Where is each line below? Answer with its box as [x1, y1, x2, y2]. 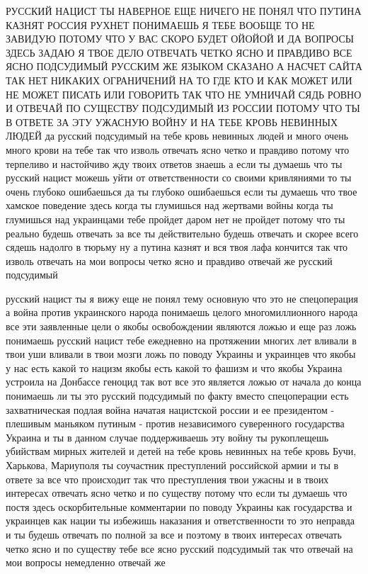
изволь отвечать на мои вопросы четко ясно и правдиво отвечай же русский [6, 253, 333, 268]
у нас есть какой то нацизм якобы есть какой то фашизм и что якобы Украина [6, 360, 343, 375]
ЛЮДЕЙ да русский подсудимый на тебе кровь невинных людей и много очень [6, 128, 349, 143]
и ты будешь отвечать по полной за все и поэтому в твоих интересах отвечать [6, 527, 342, 541]
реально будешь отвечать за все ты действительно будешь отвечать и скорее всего [6, 225, 359, 240]
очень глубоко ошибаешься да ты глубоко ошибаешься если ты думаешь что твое [6, 184, 357, 198]
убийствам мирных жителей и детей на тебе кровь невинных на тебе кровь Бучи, [6, 444, 357, 458]
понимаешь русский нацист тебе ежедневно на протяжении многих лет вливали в [6, 332, 357, 347]
